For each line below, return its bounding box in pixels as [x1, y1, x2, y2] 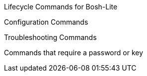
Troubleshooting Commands [4, 33, 97, 41]
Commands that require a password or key [4, 48, 144, 57]
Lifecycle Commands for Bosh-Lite [4, 2, 118, 11]
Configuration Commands [4, 18, 88, 26]
